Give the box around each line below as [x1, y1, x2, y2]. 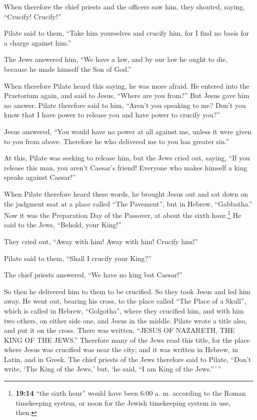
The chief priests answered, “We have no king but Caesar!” [4, 269, 182, 280]
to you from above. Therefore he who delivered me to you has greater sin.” [4, 136, 229, 146]
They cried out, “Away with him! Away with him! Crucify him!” [4, 236, 198, 246]
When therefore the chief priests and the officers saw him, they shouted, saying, [4, 1, 245, 11]
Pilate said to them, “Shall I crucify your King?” [4, 253, 152, 263]
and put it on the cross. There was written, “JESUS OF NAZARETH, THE [4, 325, 235, 335]
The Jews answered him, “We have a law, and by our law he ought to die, [4, 54, 228, 64]
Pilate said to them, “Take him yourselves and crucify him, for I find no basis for [4, 28, 249, 38]
